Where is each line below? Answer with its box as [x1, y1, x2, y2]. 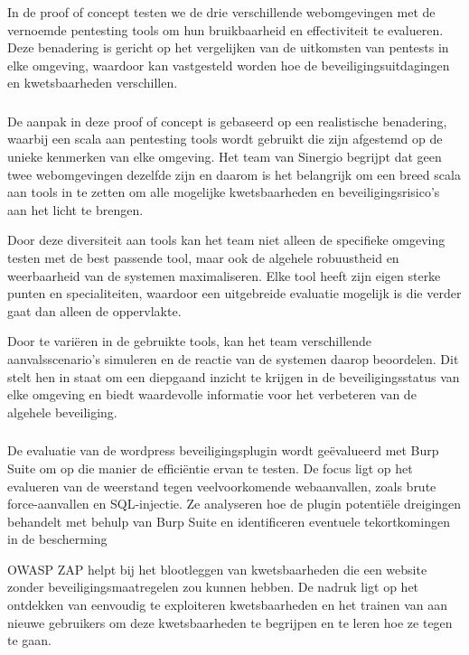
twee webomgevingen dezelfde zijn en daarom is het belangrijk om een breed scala [7, 164, 461, 183]
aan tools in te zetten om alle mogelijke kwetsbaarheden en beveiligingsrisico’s [7, 182, 440, 201]
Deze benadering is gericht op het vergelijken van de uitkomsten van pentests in [7, 38, 449, 57]
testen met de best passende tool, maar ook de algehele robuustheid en [7, 248, 399, 267]
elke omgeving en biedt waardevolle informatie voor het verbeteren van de [7, 385, 417, 404]
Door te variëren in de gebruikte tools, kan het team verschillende [7, 332, 372, 351]
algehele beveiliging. [7, 402, 117, 421]
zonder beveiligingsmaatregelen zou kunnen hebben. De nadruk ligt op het [7, 577, 419, 596]
